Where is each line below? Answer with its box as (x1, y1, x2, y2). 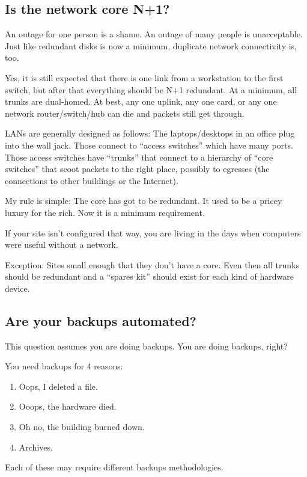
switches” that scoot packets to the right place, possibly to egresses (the (5, 162, 270, 175)
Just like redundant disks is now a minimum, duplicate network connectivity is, (5, 39, 297, 52)
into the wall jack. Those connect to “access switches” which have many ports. (5, 138, 293, 151)
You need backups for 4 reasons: (5, 360, 123, 372)
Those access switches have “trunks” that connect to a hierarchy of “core (5, 150, 273, 163)
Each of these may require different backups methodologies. (5, 461, 223, 473)
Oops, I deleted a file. (19, 380, 98, 392)
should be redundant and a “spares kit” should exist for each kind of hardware (5, 270, 294, 283)
